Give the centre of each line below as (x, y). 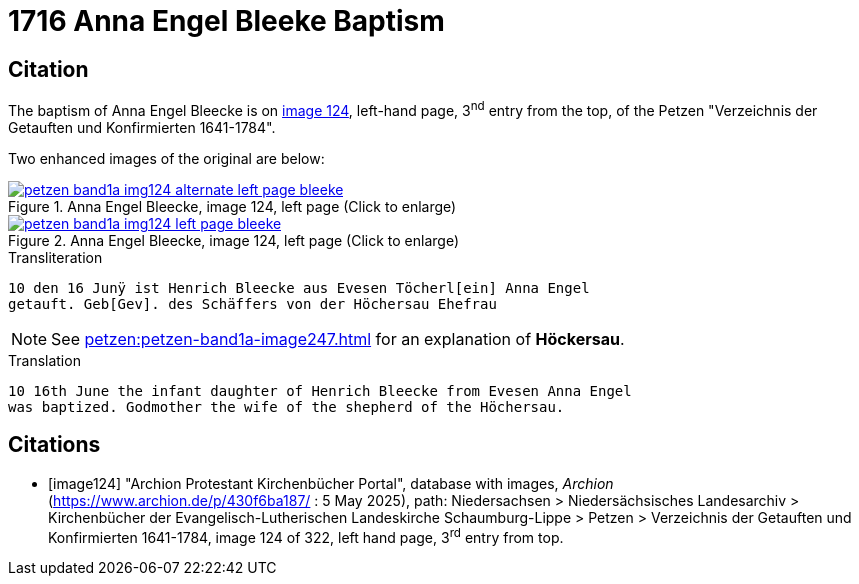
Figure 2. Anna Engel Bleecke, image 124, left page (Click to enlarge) (234, 240)
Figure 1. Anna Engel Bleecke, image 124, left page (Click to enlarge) (232, 206)
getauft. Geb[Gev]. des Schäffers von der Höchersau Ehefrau (252, 303)
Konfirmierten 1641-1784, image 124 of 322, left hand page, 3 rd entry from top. (306, 535)
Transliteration (55, 257)
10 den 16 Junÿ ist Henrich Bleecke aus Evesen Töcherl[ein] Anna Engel (299, 287)
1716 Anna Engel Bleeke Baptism (226, 21)
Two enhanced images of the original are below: (166, 158)
